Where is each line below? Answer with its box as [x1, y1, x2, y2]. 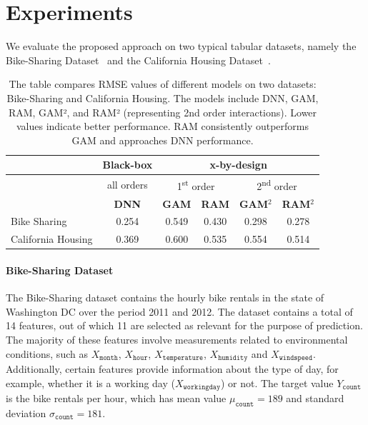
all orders [106, 176, 148, 191]
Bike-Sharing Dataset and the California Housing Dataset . [6, 52, 271, 67]
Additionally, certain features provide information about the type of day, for [6, 361, 339, 376]
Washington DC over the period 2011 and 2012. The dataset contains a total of [6, 304, 353, 319]
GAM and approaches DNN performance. [71, 132, 254, 147]
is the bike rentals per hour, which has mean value [6, 391, 227, 406]
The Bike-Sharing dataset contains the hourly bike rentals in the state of [6, 290, 324, 305]
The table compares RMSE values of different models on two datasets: [9, 76, 317, 91]
